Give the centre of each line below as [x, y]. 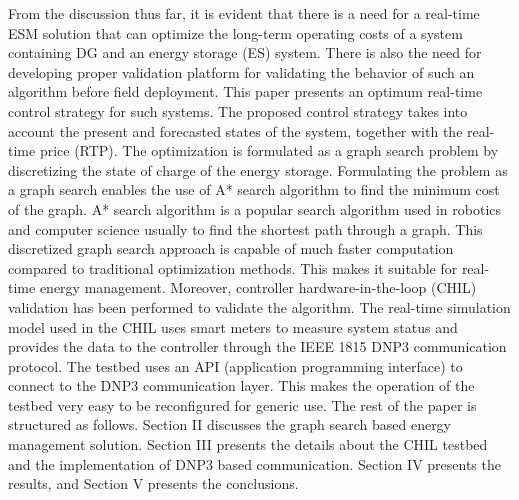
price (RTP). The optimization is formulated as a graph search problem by [269, 150]
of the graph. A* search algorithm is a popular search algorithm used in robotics [255, 208]
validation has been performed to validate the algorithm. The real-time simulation [259, 306]
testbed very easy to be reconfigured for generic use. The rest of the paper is [242, 404]
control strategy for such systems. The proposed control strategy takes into [238, 110]
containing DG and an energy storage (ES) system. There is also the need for [245, 52]
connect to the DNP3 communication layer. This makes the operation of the [241, 385]
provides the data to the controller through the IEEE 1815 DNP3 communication [257, 346]
